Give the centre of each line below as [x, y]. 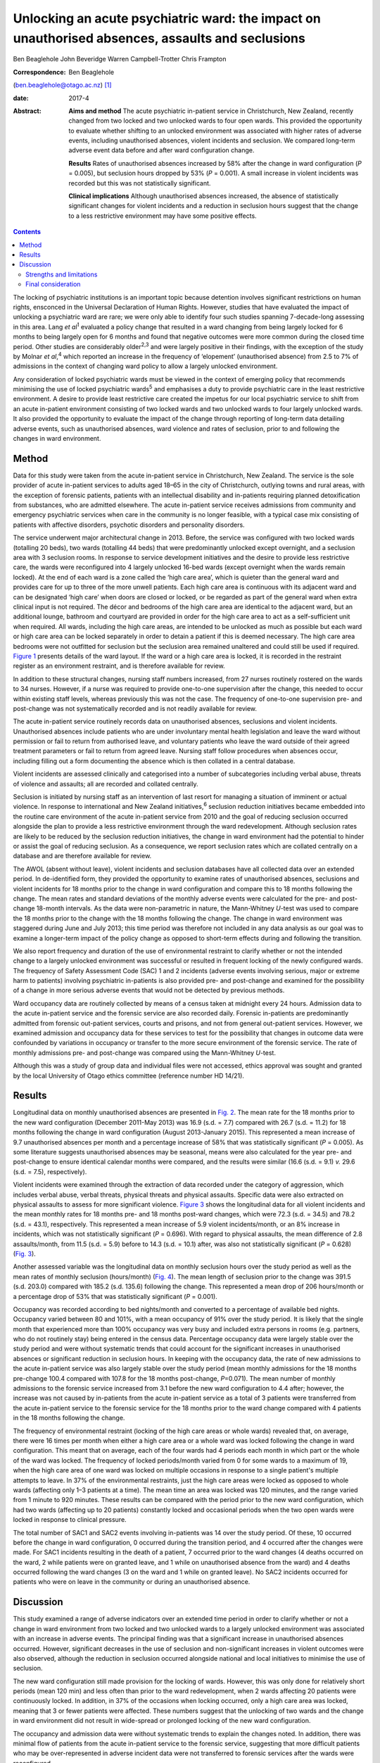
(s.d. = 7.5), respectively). [50, 1171]
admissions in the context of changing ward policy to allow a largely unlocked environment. [145, 366]
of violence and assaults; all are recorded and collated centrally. [106, 783]
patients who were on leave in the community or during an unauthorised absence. [132, 1582]
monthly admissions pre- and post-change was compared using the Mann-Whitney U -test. [144, 1053]
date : [21, 98]
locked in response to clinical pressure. [70, 1520]
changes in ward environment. [57, 439]
